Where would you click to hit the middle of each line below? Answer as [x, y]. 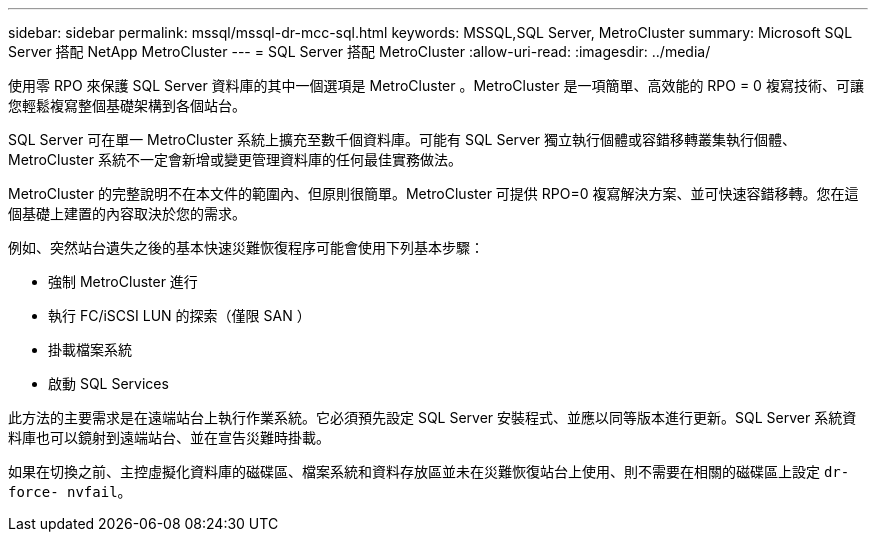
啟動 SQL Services [108, 383]
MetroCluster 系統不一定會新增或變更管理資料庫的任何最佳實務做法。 [235, 159]
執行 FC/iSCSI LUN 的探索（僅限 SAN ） [179, 315]
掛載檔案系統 [90, 349]
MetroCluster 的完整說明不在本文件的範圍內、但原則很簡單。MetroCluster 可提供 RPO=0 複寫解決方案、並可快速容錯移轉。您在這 [433, 193]
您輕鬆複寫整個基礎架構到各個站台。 [127, 105]
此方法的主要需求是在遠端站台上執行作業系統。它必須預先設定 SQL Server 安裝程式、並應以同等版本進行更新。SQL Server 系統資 [432, 417]
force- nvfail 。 [70, 491]
